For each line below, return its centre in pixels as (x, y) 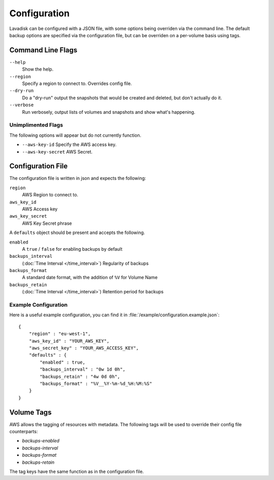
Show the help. (38, 69)
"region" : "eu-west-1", (60, 334)
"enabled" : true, (63, 362)
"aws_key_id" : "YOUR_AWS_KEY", (69, 341)
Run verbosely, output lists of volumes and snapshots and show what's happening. (109, 112)
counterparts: (24, 431)
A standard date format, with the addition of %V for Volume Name (90, 278)
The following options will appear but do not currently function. (75, 135)
